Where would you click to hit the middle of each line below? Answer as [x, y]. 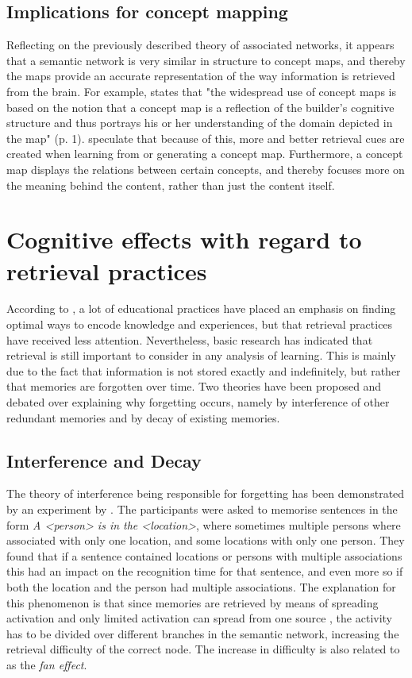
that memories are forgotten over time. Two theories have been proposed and [194, 386]
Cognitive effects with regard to [184, 239]
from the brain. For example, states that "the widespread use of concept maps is [201, 91]
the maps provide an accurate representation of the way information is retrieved [201, 76]
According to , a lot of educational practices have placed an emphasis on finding [201, 308]
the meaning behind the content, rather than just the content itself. [171, 185]
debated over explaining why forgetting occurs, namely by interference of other [198, 402]
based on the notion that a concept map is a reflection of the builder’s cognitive [200, 107]
